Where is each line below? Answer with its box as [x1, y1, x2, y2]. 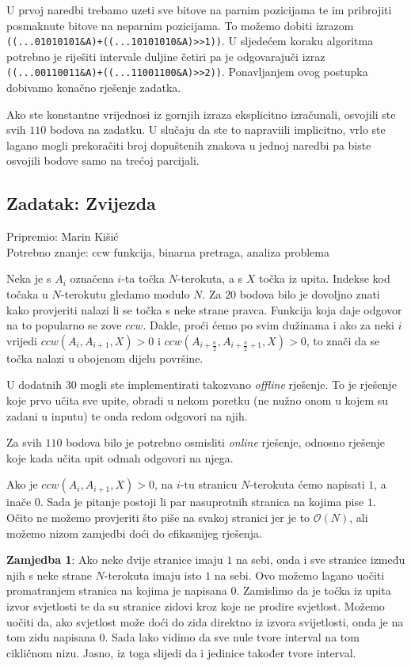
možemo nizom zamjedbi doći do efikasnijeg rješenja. [6, 524, 262, 541]
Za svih [6, 434, 42, 451]
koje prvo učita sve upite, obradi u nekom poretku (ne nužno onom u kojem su [6, 392, 389, 409]
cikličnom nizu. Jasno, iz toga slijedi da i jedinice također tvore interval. [6, 644, 356, 660]
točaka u [6, 286, 48, 303]
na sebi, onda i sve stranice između [235, 551, 405, 568]
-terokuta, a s [177, 270, 243, 287]
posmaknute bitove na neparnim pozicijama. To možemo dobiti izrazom [6, 17, 354, 33]
